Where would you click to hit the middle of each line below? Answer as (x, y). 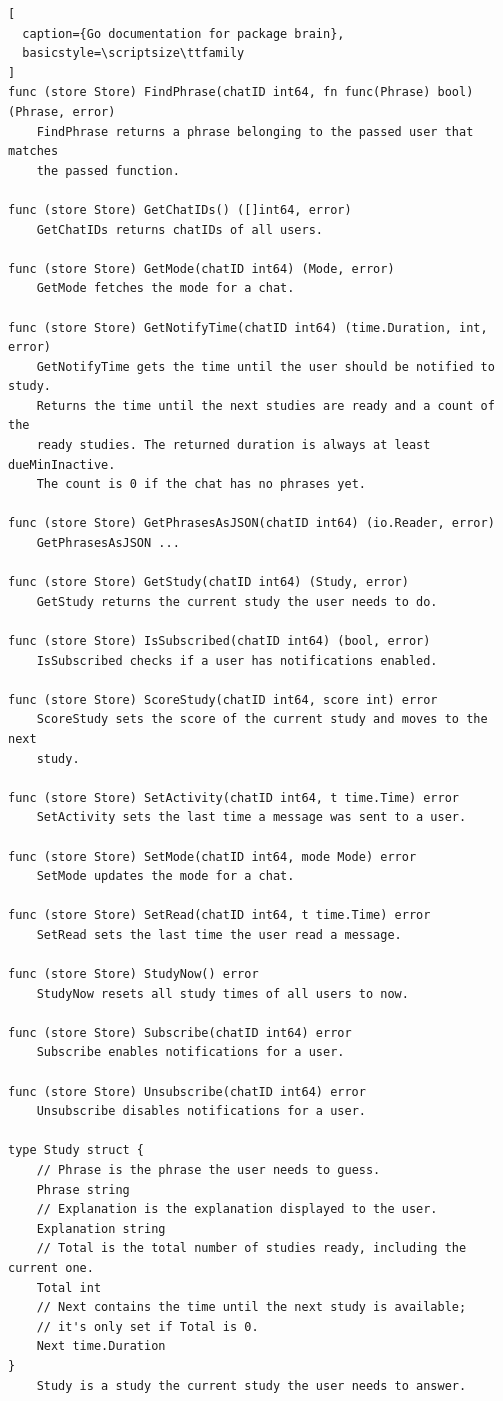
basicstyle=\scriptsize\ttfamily (133, 53)
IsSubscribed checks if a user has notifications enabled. (237, 660)
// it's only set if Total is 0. (147, 1326)
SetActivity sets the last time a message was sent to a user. (251, 817)
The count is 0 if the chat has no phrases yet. (201, 484)
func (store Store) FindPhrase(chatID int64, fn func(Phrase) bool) (241, 92)
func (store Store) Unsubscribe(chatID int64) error (187, 1091)
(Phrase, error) (62, 111)
